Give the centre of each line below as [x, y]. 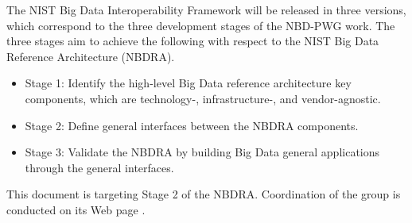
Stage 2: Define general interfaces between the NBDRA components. [192, 125]
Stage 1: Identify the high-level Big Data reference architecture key [188, 83]
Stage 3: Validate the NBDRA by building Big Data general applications [202, 152]
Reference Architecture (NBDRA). [91, 56]
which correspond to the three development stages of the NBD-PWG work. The [201, 25]
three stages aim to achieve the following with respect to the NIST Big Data [193, 41]
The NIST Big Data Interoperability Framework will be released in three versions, [206, 10]
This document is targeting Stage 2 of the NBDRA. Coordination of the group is [204, 194]
